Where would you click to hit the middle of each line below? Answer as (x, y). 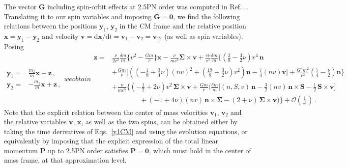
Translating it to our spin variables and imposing (78, 16)
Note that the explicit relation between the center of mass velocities (106, 112)
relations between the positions (51, 26)
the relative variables (35, 122)
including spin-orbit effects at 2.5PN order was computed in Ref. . (147, 6)
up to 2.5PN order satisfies (88, 150)
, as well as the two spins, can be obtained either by (159, 122)
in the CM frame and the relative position (183, 26)
